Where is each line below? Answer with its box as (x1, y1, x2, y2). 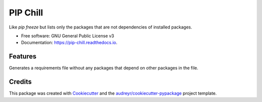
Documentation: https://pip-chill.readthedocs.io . (21, 40, 117, 45)
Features (9, 52, 36, 60)
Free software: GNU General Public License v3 (21, 33, 115, 39)
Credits (9, 78, 32, 86)
